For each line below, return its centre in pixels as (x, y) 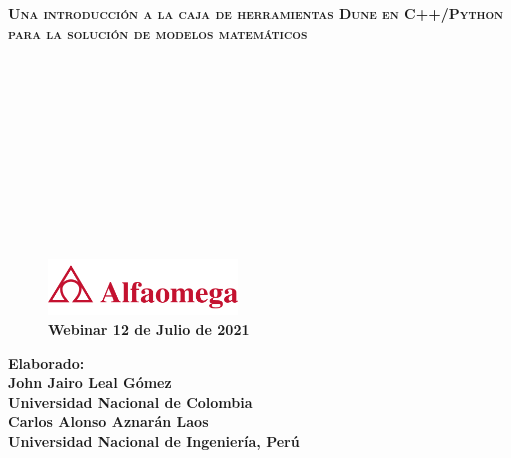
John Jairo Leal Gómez (90, 382)
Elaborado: (46, 362)
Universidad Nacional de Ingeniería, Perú (154, 441)
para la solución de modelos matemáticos (158, 32)
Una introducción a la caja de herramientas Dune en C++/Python (256, 13)
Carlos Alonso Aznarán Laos (108, 421)
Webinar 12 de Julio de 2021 (149, 329)
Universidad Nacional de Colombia (130, 401)
